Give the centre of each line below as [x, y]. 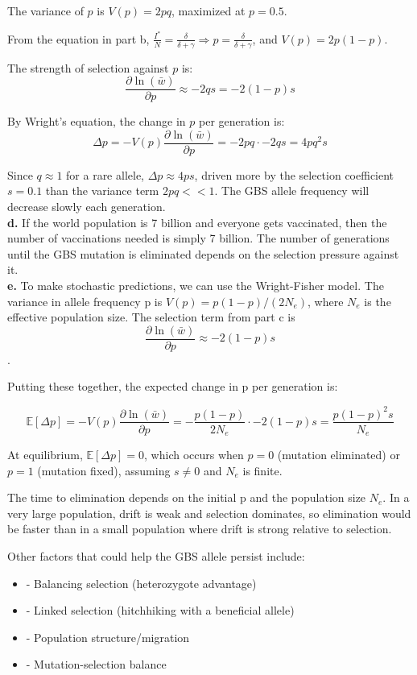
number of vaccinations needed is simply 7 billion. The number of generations [198, 238]
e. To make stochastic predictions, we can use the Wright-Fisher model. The [196, 285]
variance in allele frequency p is [85, 301]
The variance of [45, 10]
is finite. [262, 470]
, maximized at [208, 10]
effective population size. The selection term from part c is [151, 317]
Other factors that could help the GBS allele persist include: [156, 555]
